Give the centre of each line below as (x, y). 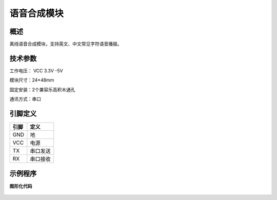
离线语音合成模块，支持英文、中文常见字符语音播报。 (66, 44)
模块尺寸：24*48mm (32, 80)
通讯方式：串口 (25, 99)
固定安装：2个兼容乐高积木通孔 (42, 89)
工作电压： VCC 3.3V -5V (36, 71)
